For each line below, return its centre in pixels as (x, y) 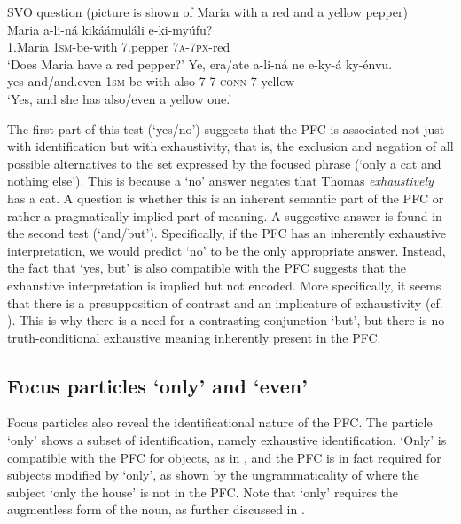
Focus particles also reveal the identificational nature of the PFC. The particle (220, 422)
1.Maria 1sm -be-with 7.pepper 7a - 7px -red (119, 47)
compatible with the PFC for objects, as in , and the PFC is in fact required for (224, 457)
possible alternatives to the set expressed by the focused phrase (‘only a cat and (224, 163)
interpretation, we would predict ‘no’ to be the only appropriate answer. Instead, (227, 250)
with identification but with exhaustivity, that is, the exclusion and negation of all (230, 146)
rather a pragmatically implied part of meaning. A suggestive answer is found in (225, 215)
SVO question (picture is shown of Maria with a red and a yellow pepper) (207, 12)
